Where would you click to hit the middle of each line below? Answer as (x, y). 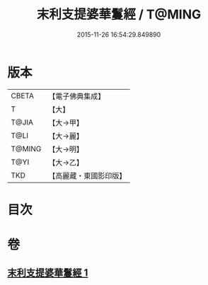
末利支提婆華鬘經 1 (48, 273)
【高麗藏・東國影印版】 (87, 175)
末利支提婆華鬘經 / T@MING (119, 14)
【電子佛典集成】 (77, 96)
